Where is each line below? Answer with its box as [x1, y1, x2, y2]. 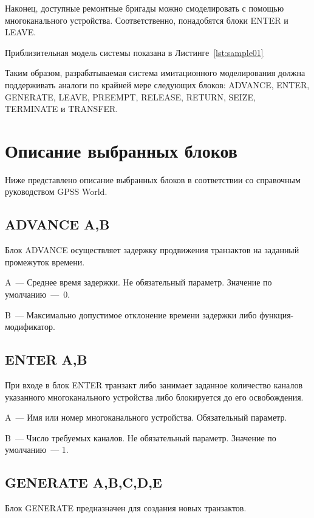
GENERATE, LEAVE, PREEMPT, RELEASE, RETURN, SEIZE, [5, 90, 256, 103]
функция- [259, 308, 294, 321]
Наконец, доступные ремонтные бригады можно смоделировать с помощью [5, 2, 284, 14]
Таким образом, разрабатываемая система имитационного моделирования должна [5, 66, 305, 79]
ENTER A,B [5, 350, 87, 369]
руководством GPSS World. [5, 185, 108, 198]
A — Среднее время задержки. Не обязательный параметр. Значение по [5, 276, 272, 289]
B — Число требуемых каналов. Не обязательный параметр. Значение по [5, 431, 276, 444]
